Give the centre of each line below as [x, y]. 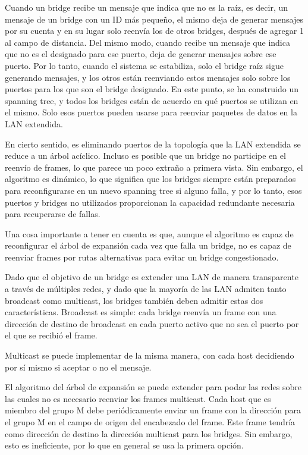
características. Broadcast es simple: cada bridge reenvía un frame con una [141, 312]
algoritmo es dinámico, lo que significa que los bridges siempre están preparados [150, 179]
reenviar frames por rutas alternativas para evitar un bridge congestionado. [142, 257]
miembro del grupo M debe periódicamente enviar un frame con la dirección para [153, 410]
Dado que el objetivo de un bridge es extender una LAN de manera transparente [152, 277]
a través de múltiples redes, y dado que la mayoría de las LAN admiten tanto [146, 289]
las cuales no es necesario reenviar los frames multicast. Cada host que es [138, 398]
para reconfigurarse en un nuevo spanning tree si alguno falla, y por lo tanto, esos [153, 190]
